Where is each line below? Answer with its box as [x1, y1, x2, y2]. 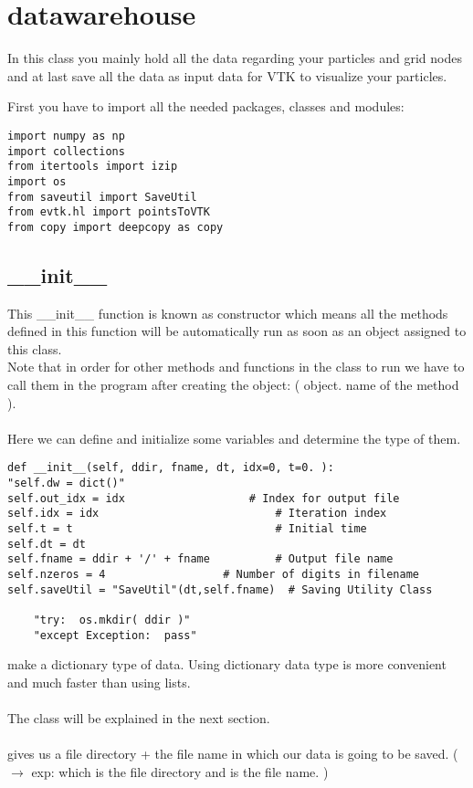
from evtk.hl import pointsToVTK [7, 205, 210, 219]
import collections [7, 144, 125, 158]
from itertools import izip [7, 160, 178, 173]
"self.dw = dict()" [7, 477, 125, 490]
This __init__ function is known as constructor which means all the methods [7, 303, 448, 322]
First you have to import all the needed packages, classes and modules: [7, 97, 405, 116]
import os [7, 174, 67, 188]
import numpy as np [7, 129, 125, 142]
